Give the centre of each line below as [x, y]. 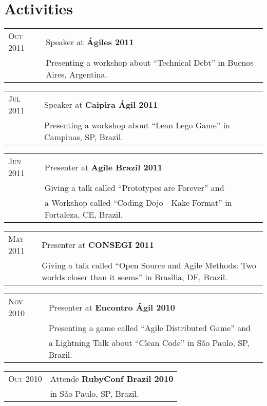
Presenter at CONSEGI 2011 [98, 244]
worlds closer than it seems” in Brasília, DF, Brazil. [135, 277]
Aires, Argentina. [77, 74]
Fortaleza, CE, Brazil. [84, 215]
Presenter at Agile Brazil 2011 [103, 167]
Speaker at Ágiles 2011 [90, 42]
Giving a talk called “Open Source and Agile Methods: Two [149, 265]
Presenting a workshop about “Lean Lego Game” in [137, 125]
